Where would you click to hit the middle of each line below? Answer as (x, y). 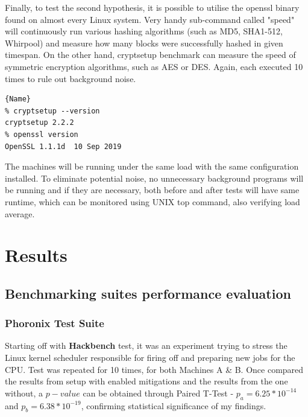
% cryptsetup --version (52, 111)
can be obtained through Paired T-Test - (158, 393)
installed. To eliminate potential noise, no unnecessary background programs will (154, 178)
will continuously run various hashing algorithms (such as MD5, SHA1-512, (144, 31)
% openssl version (42, 134)
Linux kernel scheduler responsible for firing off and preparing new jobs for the (150, 358)
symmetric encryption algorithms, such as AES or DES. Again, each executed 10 (154, 66)
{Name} (18, 99)
